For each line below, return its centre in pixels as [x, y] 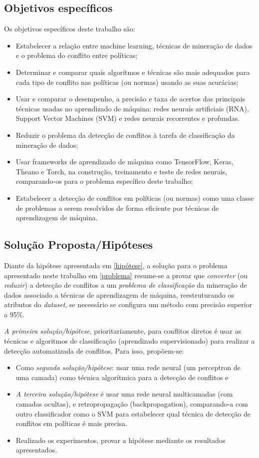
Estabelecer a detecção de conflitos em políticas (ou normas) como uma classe [135, 198]
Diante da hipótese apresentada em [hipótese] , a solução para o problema [116, 265]
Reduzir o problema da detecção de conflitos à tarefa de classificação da [125, 135]
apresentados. [36, 450]
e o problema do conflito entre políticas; [77, 55]
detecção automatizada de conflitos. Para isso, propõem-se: [94, 350]
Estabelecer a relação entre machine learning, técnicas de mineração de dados [134, 45]
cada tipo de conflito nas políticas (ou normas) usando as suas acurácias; [127, 82]
